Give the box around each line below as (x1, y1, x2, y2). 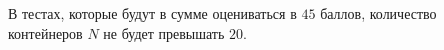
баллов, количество (320, 3, 437, 23)
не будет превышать (103, 22, 225, 43)
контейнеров (8, 22, 83, 43)
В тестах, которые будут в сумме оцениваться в (8, 3, 297, 23)
